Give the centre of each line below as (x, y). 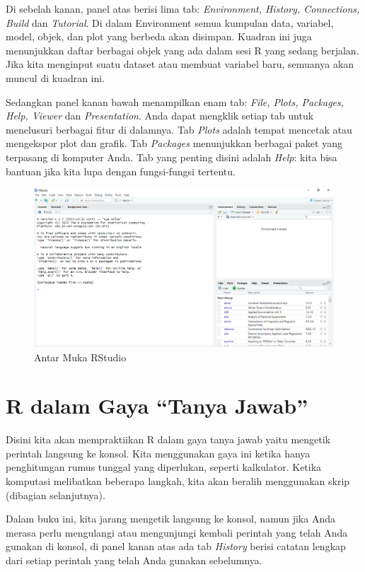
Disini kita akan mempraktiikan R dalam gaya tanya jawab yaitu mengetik (168, 439)
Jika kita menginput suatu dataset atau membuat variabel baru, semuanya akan (180, 64)
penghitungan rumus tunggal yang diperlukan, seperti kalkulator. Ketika (164, 467)
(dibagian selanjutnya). (56, 495)
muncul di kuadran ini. (56, 77)
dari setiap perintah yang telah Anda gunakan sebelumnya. (134, 560)
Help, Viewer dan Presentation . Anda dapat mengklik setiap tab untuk (160, 116)
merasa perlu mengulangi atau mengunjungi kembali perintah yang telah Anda (177, 532)
